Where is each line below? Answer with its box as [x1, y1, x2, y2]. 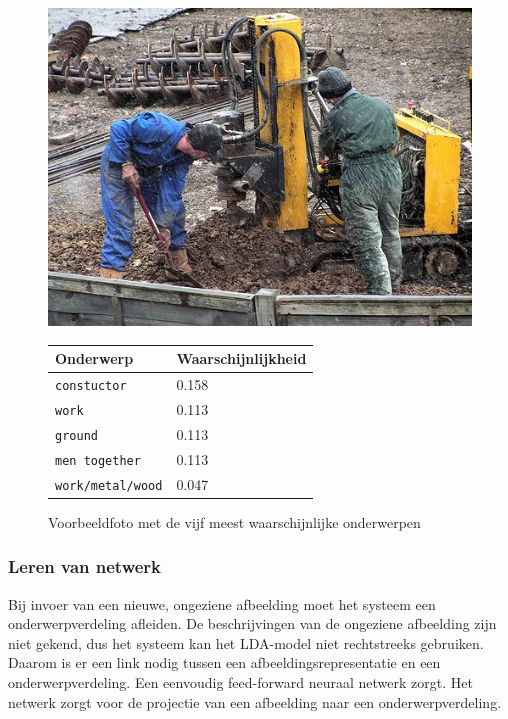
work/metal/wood [55, 478, 163, 493]
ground [55, 428, 98, 443]
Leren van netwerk [8, 554, 162, 579]
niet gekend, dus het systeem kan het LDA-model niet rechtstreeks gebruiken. [8, 632, 484, 653]
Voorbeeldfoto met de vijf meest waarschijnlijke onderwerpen [48, 511, 421, 532]
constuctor [55, 378, 127, 393]
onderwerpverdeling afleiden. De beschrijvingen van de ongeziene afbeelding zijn [8, 613, 497, 634]
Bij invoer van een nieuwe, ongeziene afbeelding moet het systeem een [8, 593, 436, 614]
